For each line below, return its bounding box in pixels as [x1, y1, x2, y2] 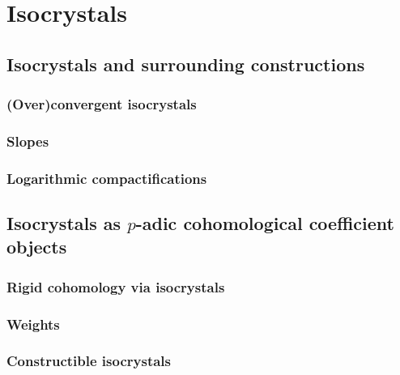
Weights [6, 313, 60, 334]
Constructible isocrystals [6, 351, 172, 371]
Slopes [6, 130, 49, 151]
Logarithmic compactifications [6, 168, 207, 188]
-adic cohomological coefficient [135, 211, 394, 236]
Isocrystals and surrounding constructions [6, 51, 365, 76]
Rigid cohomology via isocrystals [6, 276, 225, 296]
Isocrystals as [6, 211, 121, 236]
